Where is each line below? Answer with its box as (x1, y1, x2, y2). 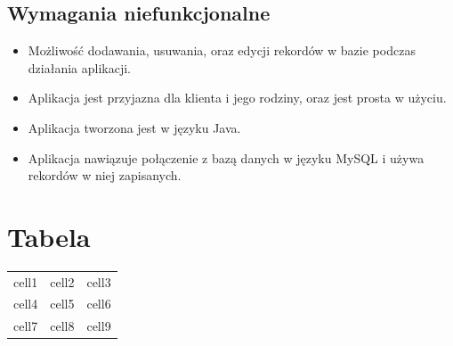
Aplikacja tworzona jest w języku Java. (28, 118, 241, 136)
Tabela (7, 218, 91, 254)
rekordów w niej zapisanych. (28, 166, 182, 185)
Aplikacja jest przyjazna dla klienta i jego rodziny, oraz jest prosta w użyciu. (28, 88, 447, 107)
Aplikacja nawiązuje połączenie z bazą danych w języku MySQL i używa (28, 148, 425, 167)
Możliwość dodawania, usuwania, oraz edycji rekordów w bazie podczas (28, 41, 416, 60)
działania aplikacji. (28, 58, 131, 77)
